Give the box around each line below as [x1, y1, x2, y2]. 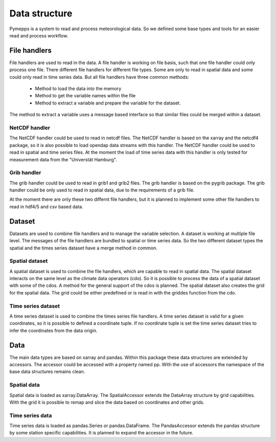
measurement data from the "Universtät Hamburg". [9, 156, 117, 162]
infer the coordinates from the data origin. [9, 327, 98, 333]
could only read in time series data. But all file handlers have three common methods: [9, 74, 189, 80]
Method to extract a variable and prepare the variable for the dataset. [35, 100, 181, 106]
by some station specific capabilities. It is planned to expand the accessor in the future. [9, 430, 194, 436]
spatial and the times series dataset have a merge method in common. [9, 245, 158, 251]
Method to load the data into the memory [35, 86, 122, 92]
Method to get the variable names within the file [35, 93, 136, 99]
